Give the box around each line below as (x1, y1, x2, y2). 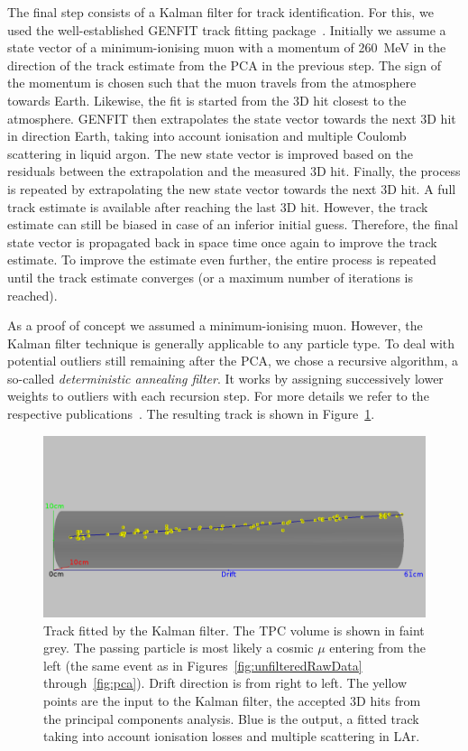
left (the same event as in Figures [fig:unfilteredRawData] (43, 655, 362, 674)
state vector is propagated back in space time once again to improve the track (7, 232, 437, 251)
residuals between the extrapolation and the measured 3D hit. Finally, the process (7, 162, 461, 181)
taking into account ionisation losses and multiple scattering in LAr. (43, 727, 420, 746)
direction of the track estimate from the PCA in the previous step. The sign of (7, 55, 441, 74)
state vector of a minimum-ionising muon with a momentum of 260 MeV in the (7, 38, 446, 57)
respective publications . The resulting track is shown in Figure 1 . (7, 404, 375, 423)
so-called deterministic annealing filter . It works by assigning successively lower (7, 368, 444, 387)
